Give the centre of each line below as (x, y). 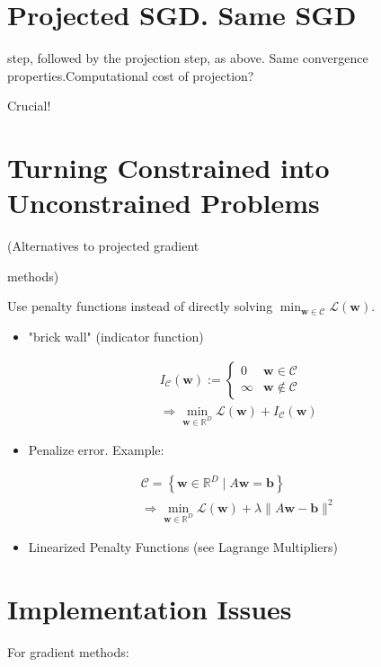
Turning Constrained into (168, 168)
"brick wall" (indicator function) (116, 336)
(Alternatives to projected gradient (103, 246)
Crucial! (29, 106)
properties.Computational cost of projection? (131, 75)
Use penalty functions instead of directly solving (140, 306)
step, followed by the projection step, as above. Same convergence (188, 58)
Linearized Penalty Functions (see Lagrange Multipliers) (183, 547)
